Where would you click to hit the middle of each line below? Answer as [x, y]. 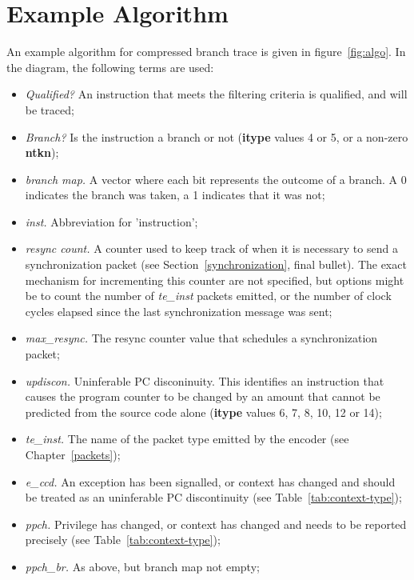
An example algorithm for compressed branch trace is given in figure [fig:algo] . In [206, 52]
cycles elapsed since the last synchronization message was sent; [179, 311]
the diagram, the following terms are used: [110, 67]
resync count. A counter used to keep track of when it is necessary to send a [211, 248]
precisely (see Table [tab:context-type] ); [123, 540]
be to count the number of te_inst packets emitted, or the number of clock [208, 296]
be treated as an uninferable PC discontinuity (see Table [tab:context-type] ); [213, 497]
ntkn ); [42, 152]
